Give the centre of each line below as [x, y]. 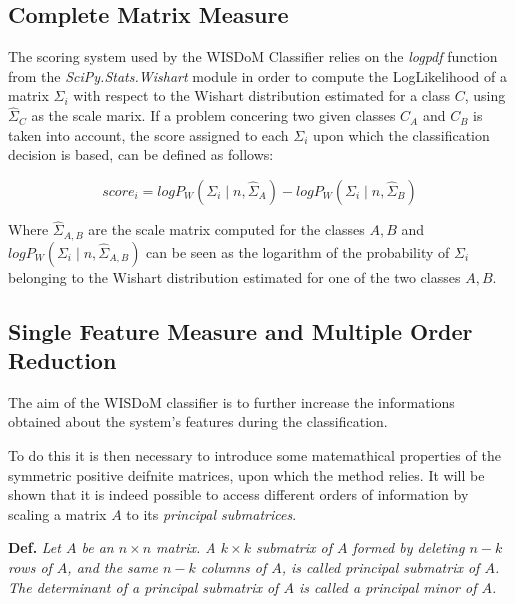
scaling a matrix [57, 513]
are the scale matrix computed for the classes [226, 229]
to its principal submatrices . [211, 513]
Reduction [62, 360]
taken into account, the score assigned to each [148, 134]
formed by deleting [408, 547]
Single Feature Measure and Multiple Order [240, 330]
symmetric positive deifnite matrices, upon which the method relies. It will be [246, 474]
